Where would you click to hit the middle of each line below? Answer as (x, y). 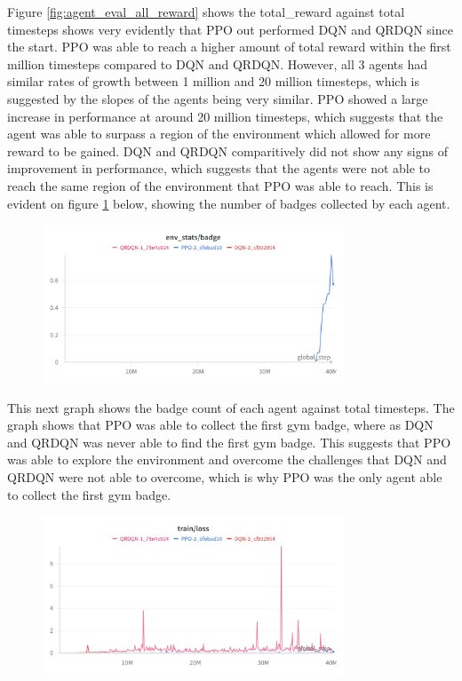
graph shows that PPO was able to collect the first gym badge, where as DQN (220, 425)
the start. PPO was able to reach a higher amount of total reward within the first (229, 47)
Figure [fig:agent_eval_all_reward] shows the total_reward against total (206, 12)
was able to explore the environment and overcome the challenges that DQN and (227, 459)
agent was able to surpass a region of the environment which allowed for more (219, 134)
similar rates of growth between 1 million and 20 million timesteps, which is (214, 81)
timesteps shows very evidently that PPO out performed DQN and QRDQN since (230, 29)
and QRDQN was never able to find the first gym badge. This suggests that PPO (229, 442)
